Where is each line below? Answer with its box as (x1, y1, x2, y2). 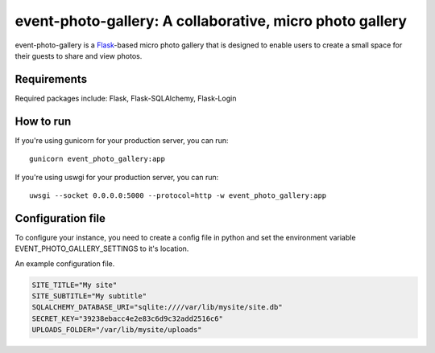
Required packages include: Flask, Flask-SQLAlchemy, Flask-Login (14, 93, 237, 103)
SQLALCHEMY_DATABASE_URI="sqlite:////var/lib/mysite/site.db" (31, 302, 283, 312)
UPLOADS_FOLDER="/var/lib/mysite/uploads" (31, 326, 202, 335)
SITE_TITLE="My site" (31, 280, 118, 289)
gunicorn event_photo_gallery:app (29, 154, 165, 164)
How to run (14, 114, 72, 128)
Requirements (14, 72, 88, 86)
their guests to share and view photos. (14, 51, 143, 60)
